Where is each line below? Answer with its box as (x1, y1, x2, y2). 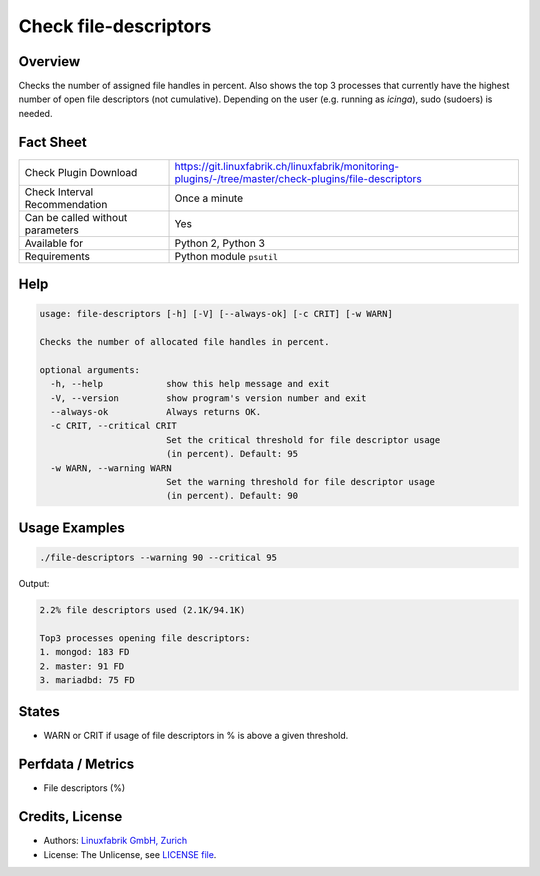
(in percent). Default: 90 (165, 490, 299, 502)
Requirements (24, 249, 90, 263)
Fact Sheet (18, 133, 87, 150)
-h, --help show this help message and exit (50, 378, 330, 390)
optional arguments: (39, 364, 140, 375)
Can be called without (24, 210, 128, 224)
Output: (18, 578, 50, 590)
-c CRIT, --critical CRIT (50, 420, 177, 432)
